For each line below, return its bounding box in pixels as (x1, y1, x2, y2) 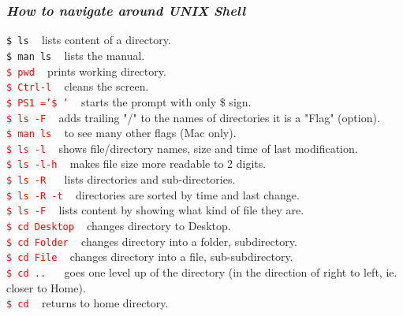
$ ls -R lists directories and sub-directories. (6, 171, 236, 188)
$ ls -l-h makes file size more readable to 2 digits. (6, 155, 267, 172)
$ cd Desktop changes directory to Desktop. (6, 217, 231, 234)
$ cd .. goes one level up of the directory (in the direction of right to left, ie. (6, 264, 397, 281)
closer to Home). (6, 279, 86, 296)
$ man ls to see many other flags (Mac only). (6, 125, 237, 141)
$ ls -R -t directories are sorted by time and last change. (6, 186, 300, 203)
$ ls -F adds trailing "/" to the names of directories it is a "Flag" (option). (6, 109, 380, 125)
